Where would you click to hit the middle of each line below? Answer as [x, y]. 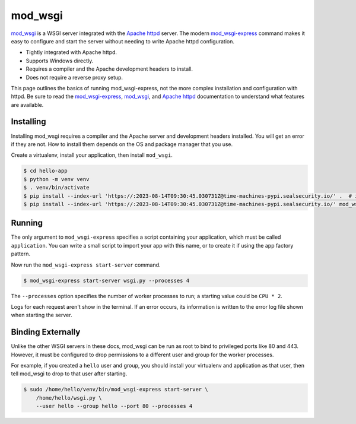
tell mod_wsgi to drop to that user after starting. [69, 374]
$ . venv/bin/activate [56, 188]
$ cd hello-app [45, 171]
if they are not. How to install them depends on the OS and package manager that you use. [122, 144]
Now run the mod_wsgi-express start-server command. [86, 265]
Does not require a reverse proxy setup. [74, 77]
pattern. [21, 254]
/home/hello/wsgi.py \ [69, 398]
